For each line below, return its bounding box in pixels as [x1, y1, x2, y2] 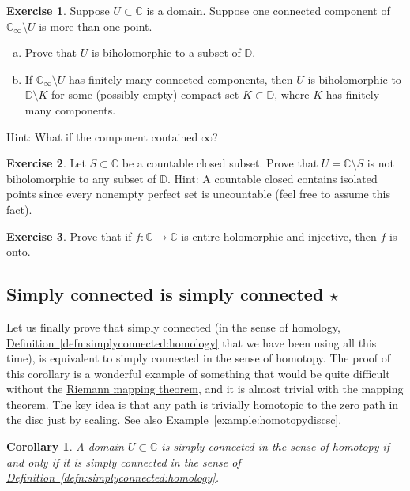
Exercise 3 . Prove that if [6, 227, 132, 244]
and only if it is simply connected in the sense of [6, 453, 241, 470]
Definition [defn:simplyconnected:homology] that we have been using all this [6, 334, 377, 350]
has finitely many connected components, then [68, 70, 293, 87]
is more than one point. [39, 17, 152, 34]
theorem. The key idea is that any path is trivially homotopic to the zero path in [6, 395, 399, 412]
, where [274, 86, 310, 103]
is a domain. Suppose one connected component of [146, 2, 390, 18]
